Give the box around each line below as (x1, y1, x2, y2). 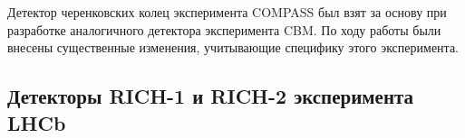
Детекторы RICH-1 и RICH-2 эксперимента (7, 82, 414, 110)
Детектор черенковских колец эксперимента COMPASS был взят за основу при (7, 3, 447, 21)
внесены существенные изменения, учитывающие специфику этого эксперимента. (7, 38, 459, 57)
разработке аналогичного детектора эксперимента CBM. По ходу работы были (7, 20, 441, 39)
